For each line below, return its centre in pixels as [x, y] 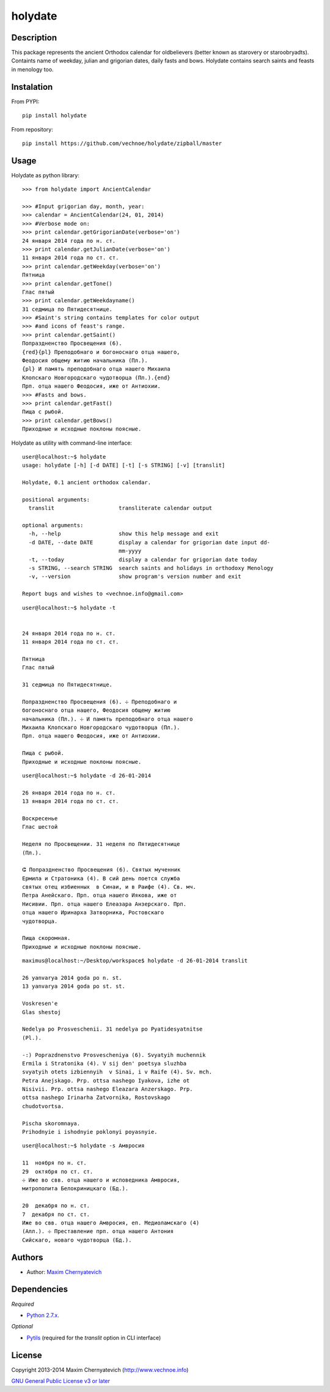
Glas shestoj [42, 1012]
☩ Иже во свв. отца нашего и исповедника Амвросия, [101, 1180]
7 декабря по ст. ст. [56, 1214]
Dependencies [40, 1290]
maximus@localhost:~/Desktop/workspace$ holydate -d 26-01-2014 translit [135, 961]
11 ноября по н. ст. [54, 1163]
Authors [27, 1257]
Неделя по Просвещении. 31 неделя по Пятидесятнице [101, 844]
